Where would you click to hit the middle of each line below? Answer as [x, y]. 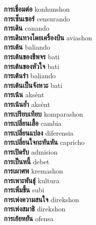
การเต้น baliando [27, 47]
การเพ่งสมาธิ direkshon [35, 209]
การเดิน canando [27, 28]
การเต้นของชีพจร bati [32, 56]
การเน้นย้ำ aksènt [27, 104]
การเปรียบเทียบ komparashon [44, 113]
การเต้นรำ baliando [30, 76]
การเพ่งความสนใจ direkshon [41, 199]
